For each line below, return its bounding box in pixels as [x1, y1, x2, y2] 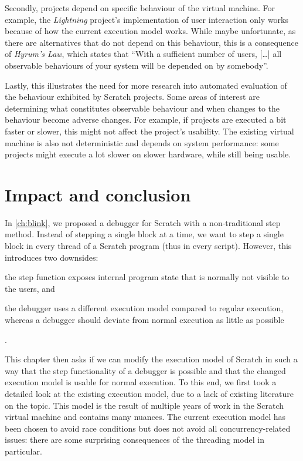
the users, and [5, 282, 55, 294]
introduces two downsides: [5, 251, 98, 263]
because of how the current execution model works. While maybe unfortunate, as [5, 25, 296, 37]
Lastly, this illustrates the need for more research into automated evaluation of [5, 79, 287, 91]
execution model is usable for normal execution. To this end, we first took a [5, 376, 277, 388]
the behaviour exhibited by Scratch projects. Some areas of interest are [5, 90, 260, 103]
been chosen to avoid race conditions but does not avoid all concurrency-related [5, 422, 291, 434]
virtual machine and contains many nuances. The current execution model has [5, 410, 286, 423]
